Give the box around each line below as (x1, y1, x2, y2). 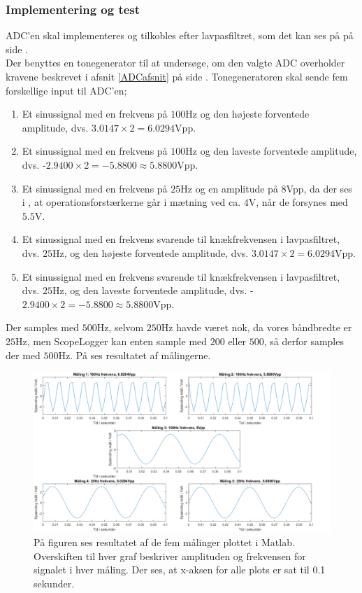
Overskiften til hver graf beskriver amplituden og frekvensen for (34, 548, 306, 563)
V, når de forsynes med (248, 195, 348, 209)
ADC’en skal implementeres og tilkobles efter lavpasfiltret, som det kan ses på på (6, 28, 354, 43)
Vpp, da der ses (286, 181, 352, 195)
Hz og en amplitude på (180, 181, 278, 195)
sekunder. (34, 575, 75, 590)
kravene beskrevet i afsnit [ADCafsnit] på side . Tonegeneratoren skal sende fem (6, 69, 348, 83)
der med (6, 347, 41, 362)
